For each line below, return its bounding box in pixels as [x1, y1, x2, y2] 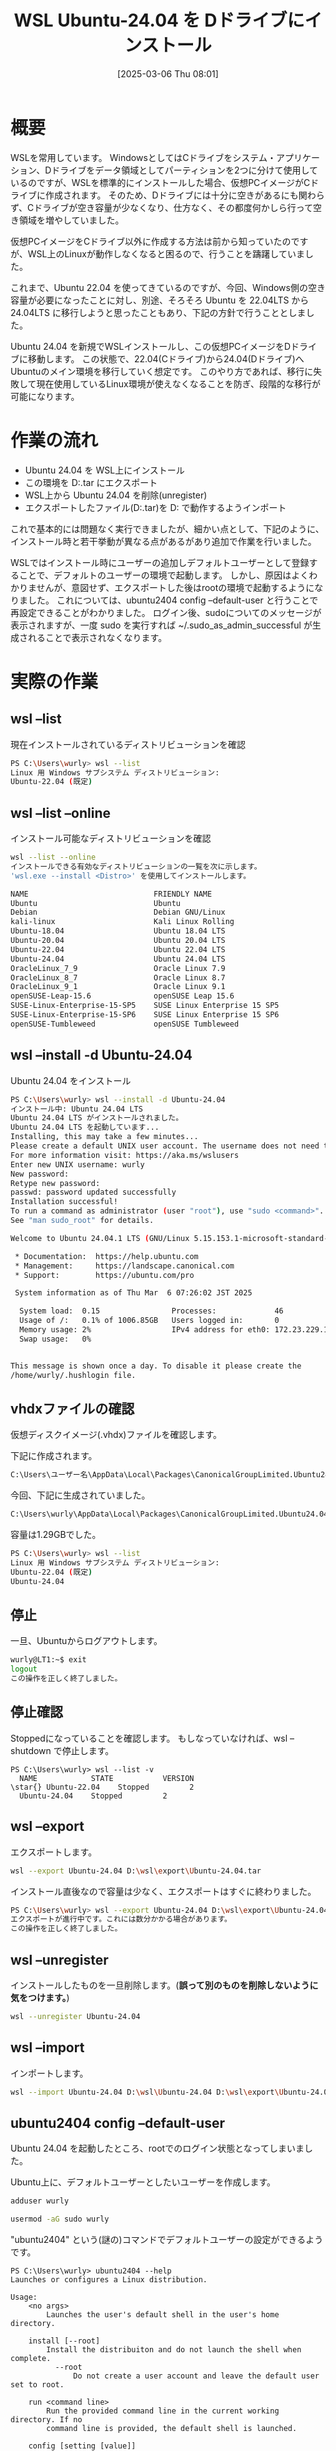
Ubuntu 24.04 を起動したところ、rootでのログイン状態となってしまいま [10, 2142, 305, 2155]
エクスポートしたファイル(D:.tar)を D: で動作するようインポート [24, 501, 287, 513]
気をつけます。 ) [10, 1991, 70, 2003]
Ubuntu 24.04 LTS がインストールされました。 [10, 1113, 184, 1123]
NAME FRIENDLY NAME [10, 889, 213, 899]
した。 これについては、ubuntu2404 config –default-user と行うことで [27, 594, 319, 606]
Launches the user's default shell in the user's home [46, 2310, 280, 2320]
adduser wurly [10, 2196, 70, 2206]
